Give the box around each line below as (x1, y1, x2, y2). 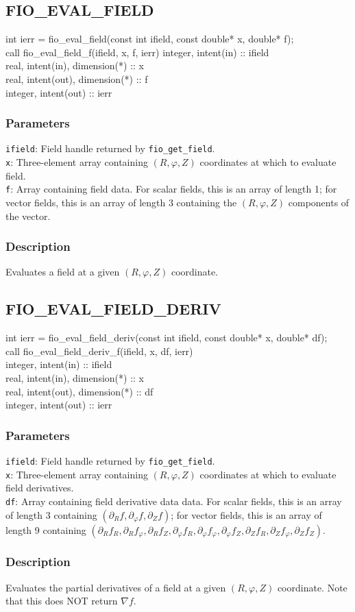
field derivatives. (5, 480, 74, 495)
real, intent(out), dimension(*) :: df (5, 384, 154, 398)
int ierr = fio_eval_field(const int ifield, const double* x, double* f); (5, 32, 294, 46)
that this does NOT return (5, 593, 118, 608)
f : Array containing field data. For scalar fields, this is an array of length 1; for (5, 182, 337, 196)
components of (288, 195, 350, 209)
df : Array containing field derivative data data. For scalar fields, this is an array (5, 493, 342, 508)
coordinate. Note (277, 580, 347, 594)
